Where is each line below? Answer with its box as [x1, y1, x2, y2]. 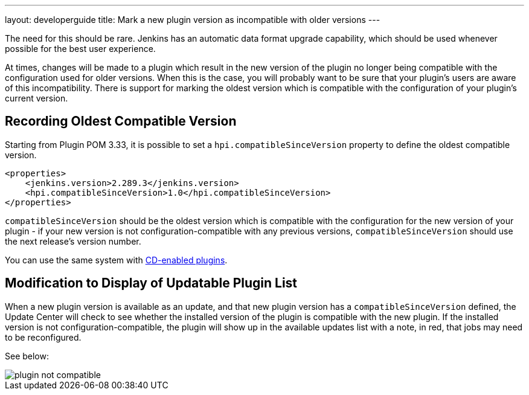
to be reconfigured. [5, 332, 82, 342]
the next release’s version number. [5, 236, 141, 246]
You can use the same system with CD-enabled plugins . [5, 254, 228, 265]
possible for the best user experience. [5, 43, 156, 54]
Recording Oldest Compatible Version [5, 114, 237, 129]
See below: [5, 350, 50, 361]
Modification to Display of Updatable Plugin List [5, 275, 298, 291]
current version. [5, 93, 68, 103]
